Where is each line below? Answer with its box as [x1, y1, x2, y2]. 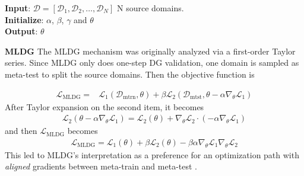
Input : [5, 2, 31, 14]
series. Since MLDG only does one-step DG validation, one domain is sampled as [5, 56, 299, 69]
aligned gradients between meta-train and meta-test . [5, 160, 197, 172]
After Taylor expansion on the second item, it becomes [5, 100, 204, 113]
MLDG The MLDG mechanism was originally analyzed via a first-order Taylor [5, 44, 296, 57]
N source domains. [117, 2, 184, 14]
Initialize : [5, 13, 44, 25]
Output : [5, 25, 38, 37]
